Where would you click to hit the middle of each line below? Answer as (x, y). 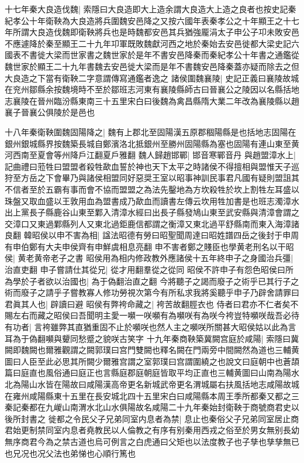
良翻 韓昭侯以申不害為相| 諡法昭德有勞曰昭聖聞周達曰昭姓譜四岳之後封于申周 (152, 235)
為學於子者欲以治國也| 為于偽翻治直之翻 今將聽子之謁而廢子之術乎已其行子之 (152, 281)
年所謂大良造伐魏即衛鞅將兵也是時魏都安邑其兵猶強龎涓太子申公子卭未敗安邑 (152, 32)
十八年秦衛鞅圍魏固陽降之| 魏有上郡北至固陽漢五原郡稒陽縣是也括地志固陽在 (151, 131)
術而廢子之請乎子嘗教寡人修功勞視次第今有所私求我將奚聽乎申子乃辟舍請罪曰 (152, 292)
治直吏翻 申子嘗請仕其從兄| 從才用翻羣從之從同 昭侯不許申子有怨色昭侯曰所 (149, 270)
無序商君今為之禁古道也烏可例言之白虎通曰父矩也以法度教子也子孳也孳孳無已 (152, 441)
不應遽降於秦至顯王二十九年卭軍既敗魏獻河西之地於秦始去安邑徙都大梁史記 (148, 43)
